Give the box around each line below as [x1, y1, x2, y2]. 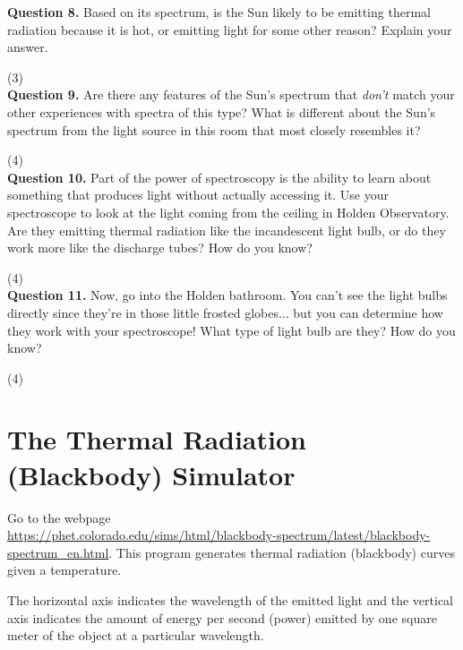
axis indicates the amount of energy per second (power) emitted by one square [7, 608, 437, 627]
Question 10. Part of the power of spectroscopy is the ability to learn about [7, 167, 432, 186]
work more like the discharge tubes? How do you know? [7, 238, 313, 257]
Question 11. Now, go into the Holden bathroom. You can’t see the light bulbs [7, 286, 448, 304]
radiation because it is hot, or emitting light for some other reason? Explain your [7, 20, 452, 38]
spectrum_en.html [7, 543, 109, 561]
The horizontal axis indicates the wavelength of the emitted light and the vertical [7, 590, 453, 609]
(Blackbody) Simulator [7, 456, 296, 492]
